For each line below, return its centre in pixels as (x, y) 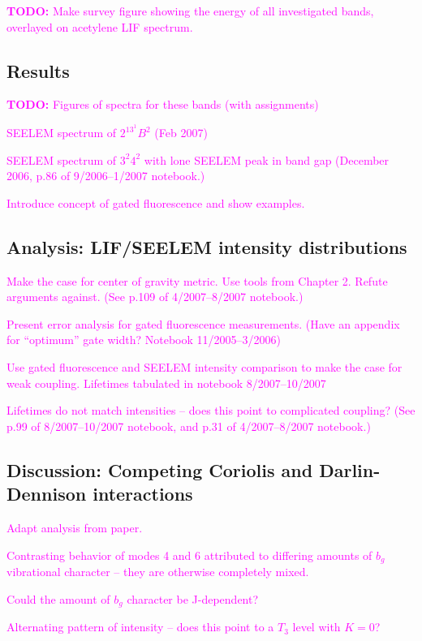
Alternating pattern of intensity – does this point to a (140, 627)
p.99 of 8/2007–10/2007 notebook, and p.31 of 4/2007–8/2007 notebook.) (189, 426)
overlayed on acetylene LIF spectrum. (100, 26)
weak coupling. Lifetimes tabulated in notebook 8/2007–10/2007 (166, 383)
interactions (143, 494)
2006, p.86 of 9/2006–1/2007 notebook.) (106, 176)
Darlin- (350, 469)
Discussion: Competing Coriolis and (160, 469)
